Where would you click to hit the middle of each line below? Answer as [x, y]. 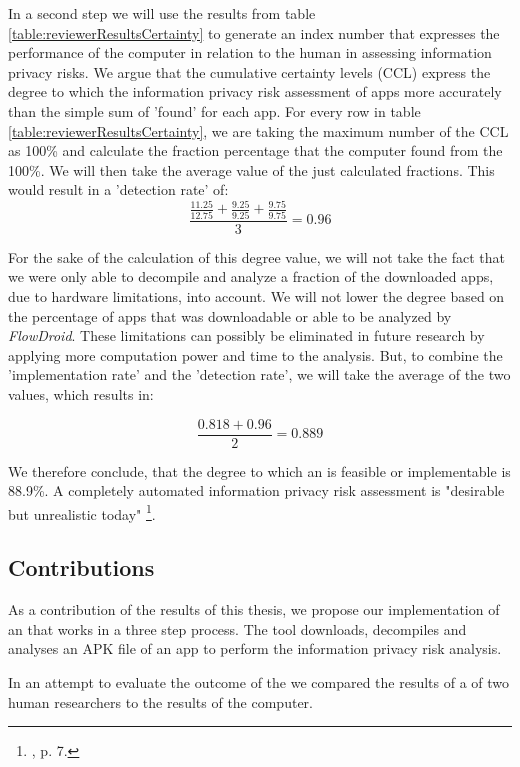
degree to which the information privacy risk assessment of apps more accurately [255, 91]
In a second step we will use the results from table [162, 13]
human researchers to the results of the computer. [160, 701]
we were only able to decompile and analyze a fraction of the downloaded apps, [251, 276]
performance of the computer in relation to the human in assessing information [250, 52]
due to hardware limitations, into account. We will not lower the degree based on [256, 295]
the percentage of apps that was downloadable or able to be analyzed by [230, 315]
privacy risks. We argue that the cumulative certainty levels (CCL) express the [249, 71]
